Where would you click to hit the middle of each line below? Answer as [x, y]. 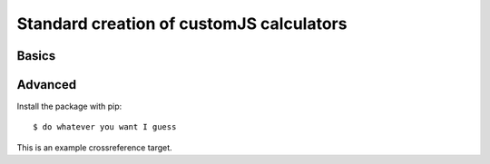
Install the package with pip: [69, 106]
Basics [36, 56]
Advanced [47, 85]
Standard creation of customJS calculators [182, 24]
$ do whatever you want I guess [105, 127]
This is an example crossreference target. [94, 147]
